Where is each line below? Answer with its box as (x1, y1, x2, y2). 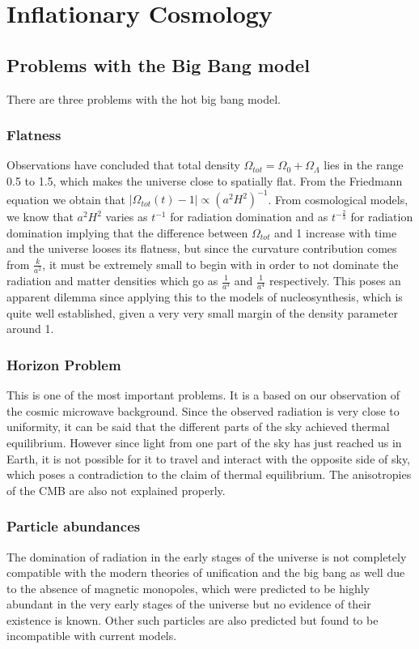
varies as (105, 208, 148, 225)
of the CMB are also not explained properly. (6, 481, 226, 498)
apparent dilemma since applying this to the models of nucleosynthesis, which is (6, 288, 403, 305)
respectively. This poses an (269, 272, 401, 288)
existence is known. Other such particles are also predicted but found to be (6, 611, 379, 628)
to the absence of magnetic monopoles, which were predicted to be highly (6, 579, 370, 596)
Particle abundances (6, 516, 141, 536)
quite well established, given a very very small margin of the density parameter (6, 304, 398, 321)
